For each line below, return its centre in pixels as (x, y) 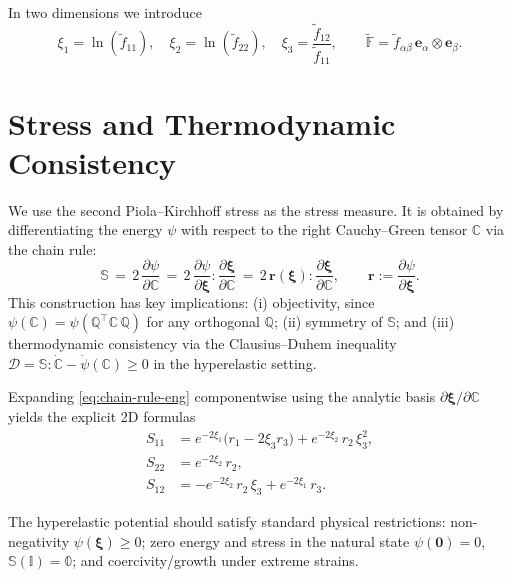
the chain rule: (52, 248)
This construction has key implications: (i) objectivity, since (191, 301)
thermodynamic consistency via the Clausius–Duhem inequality (202, 343)
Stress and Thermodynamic (202, 122)
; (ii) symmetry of (328, 321)
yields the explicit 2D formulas (102, 415)
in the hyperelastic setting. (235, 362)
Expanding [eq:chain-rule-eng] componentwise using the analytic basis (222, 396)
